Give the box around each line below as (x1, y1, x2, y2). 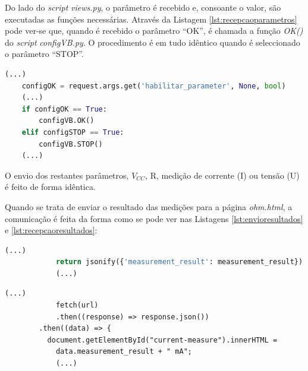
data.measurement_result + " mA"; (55, 347, 192, 356)
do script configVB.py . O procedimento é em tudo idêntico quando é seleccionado (5, 36, 300, 48)
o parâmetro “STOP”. (5, 47, 84, 60)
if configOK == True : (21, 104, 107, 113)
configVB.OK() (39, 116, 95, 125)
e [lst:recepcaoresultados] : (5, 224, 98, 236)
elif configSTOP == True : (21, 128, 124, 137)
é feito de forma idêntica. (5, 180, 96, 193)
